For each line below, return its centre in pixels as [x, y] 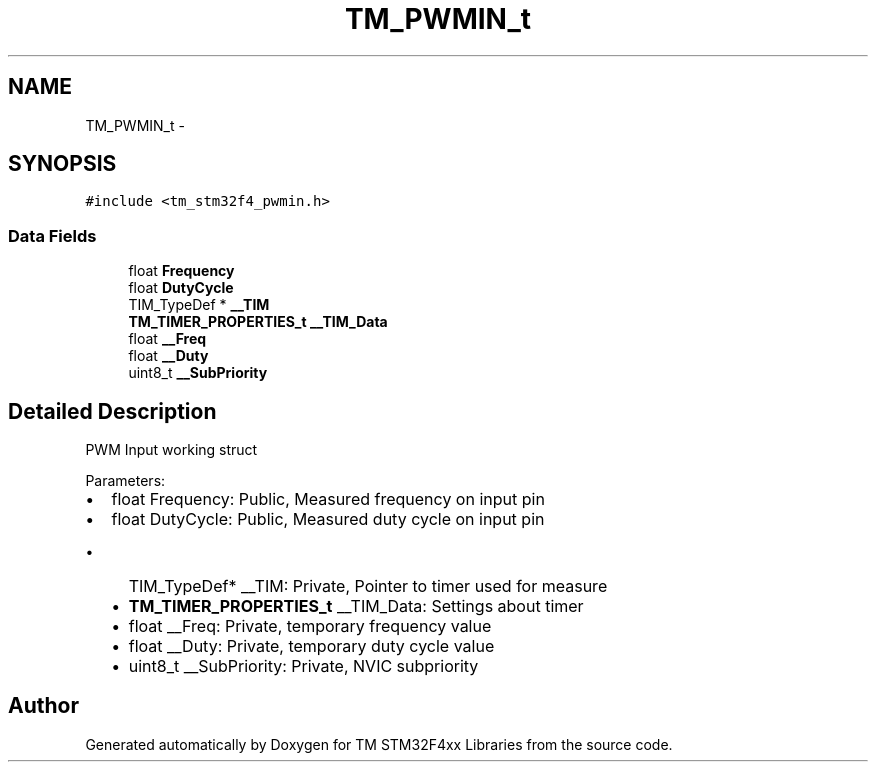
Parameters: [125, 481]
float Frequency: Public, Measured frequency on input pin [328, 499]
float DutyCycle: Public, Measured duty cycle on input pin [328, 519]
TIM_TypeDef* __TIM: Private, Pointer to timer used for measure [368, 586]
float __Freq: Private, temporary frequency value [310, 626]
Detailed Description [112, 411]
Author [43, 706]
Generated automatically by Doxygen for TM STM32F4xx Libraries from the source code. [379, 744]
